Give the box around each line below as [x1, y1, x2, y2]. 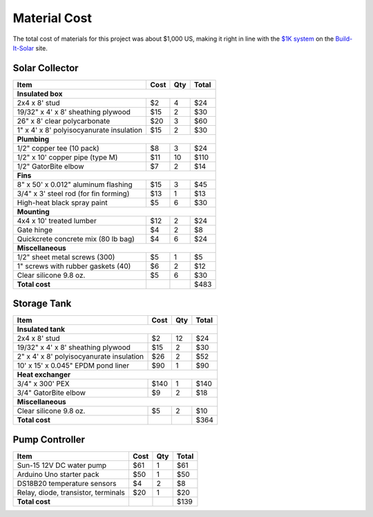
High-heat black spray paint [17, 198, 108, 207]
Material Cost [12, 10, 93, 26]
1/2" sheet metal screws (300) [17, 252, 115, 262]
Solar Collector [12, 62, 79, 74]
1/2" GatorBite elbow [17, 161, 84, 171]
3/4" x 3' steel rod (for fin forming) [17, 189, 130, 198]
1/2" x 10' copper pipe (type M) [17, 152, 118, 162]
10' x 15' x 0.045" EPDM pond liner [17, 361, 130, 370]
